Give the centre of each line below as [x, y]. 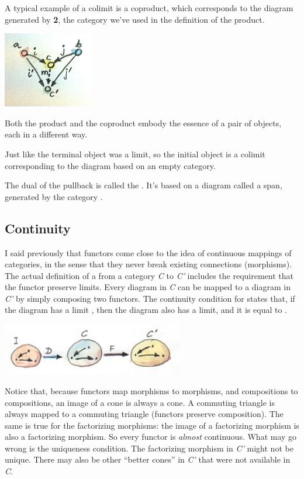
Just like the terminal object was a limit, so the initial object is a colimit [135, 154]
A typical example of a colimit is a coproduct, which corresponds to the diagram [149, 8]
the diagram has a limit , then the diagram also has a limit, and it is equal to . [146, 310]
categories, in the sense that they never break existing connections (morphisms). [148, 264]
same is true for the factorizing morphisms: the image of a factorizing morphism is [152, 425]
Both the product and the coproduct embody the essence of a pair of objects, [143, 123]
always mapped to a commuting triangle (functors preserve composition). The [144, 414]
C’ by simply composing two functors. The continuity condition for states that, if [150, 298]
